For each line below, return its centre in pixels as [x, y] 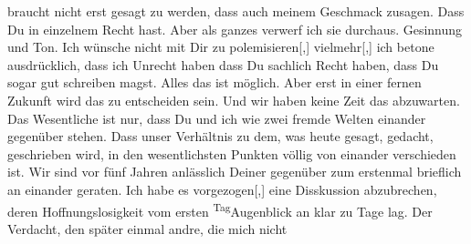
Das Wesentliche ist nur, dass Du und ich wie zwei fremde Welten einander [217, 118]
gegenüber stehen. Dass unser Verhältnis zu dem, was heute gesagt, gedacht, [220, 136]
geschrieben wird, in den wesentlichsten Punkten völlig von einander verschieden [232, 153]
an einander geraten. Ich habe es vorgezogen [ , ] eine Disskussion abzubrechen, [222, 189]
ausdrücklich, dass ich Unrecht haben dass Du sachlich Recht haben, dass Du [223, 64]
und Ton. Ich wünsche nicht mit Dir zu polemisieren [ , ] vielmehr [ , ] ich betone [221, 47]
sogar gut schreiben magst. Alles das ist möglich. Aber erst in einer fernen [215, 82]
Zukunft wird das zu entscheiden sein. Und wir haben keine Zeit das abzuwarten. [234, 100]
